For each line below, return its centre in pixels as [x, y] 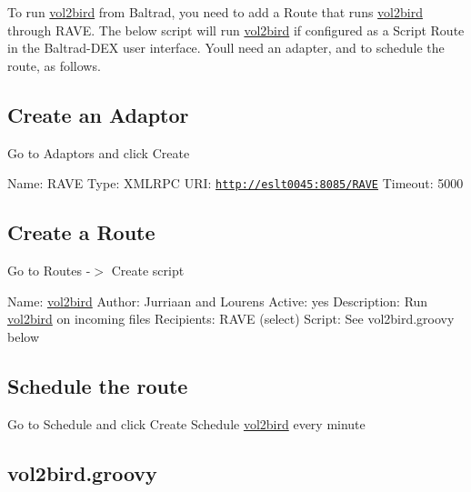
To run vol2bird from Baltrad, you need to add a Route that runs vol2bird [215, 12]
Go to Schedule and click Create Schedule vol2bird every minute [186, 423]
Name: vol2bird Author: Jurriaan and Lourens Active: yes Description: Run [218, 301]
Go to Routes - [49, 271]
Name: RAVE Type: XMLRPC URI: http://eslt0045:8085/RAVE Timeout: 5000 [235, 183]
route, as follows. [54, 65]
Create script [148, 271]
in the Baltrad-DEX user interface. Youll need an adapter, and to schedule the [226, 48]
